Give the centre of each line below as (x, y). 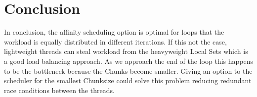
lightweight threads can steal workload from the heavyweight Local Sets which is (126, 51)
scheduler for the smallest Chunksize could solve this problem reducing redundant (128, 80)
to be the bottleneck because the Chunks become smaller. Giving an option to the (128, 71)
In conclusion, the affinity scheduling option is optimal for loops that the (114, 32)
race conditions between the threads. (59, 90)
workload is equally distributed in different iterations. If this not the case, (115, 41)
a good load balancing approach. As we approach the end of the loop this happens (128, 61)
